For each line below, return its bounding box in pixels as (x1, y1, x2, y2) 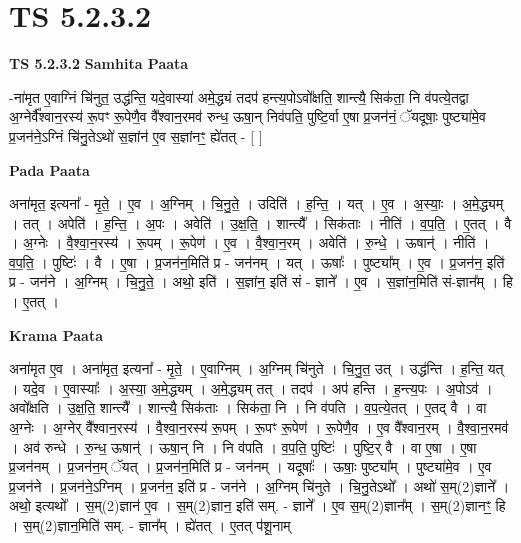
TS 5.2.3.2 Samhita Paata (9, 53, 189, 74)
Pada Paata (9, 159, 90, 180)
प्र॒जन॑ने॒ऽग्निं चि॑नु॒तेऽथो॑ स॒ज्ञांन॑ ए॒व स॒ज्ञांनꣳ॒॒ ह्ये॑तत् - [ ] (9, 125, 263, 146)
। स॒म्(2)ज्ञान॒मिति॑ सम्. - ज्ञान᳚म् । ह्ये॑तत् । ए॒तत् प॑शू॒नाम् (9, 515, 291, 535)
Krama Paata (9, 324, 103, 345)
